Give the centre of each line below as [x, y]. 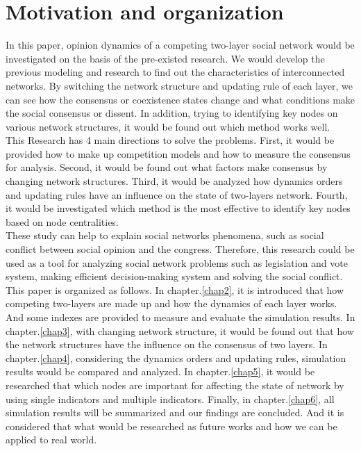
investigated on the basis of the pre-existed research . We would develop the [165, 58]
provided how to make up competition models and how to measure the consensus [178, 153]
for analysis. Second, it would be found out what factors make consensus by [167, 167]
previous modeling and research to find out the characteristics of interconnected [175, 72]
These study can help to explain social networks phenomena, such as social [165, 235]
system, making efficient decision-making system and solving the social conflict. [174, 276]
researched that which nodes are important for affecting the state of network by [175, 385]
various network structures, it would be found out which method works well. [168, 126]
